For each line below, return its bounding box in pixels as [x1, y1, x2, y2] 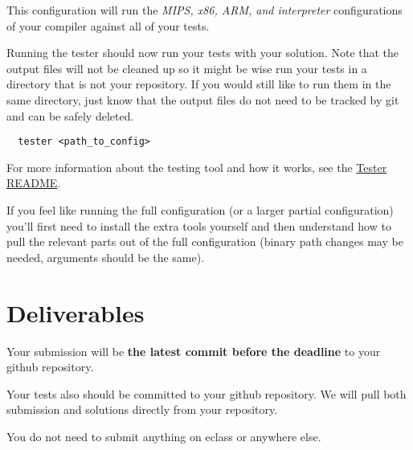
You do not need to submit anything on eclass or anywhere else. [6, 427, 321, 444]
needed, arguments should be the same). [6, 248, 205, 265]
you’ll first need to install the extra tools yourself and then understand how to [6, 217, 391, 234]
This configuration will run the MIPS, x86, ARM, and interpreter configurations [6, 2, 403, 18]
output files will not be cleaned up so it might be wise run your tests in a [6, 59, 367, 76]
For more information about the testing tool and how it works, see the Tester [6, 158, 387, 175]
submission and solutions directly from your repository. [6, 401, 278, 418]
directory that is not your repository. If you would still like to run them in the [6, 76, 391, 92]
